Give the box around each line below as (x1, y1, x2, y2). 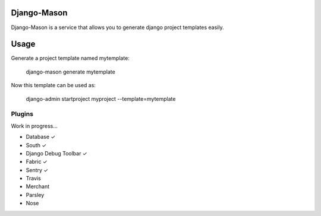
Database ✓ (26, 134, 56, 141)
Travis (26, 175, 41, 182)
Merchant (26, 183, 50, 190)
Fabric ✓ (26, 158, 48, 166)
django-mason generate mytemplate (26, 68, 115, 75)
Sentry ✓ (26, 166, 49, 173)
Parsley (26, 191, 45, 198)
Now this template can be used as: (11, 82, 96, 89)
